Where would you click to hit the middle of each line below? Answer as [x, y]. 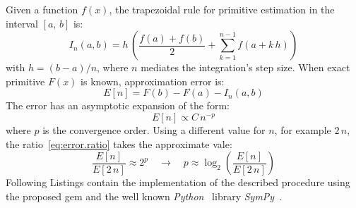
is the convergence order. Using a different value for [154, 129]
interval [22, 23]
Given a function [42, 9]
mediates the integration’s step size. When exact [245, 67]
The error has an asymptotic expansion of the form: [118, 105]
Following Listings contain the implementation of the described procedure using [178, 182]
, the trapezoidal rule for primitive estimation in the [222, 9]
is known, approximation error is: [153, 81]
